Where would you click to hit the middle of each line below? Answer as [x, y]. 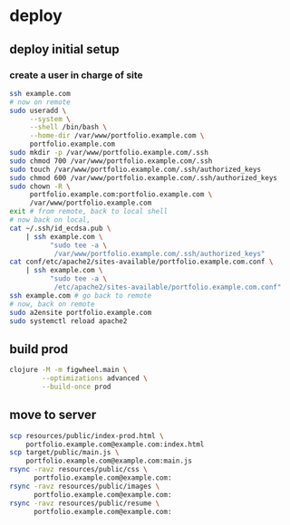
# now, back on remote [52, 304]
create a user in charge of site [76, 75]
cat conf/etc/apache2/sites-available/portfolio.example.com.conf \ [141, 262]
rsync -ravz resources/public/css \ [78, 470]
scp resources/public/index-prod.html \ [87, 435]
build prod [39, 349]
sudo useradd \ [38, 110]
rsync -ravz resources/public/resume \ [85, 503]
